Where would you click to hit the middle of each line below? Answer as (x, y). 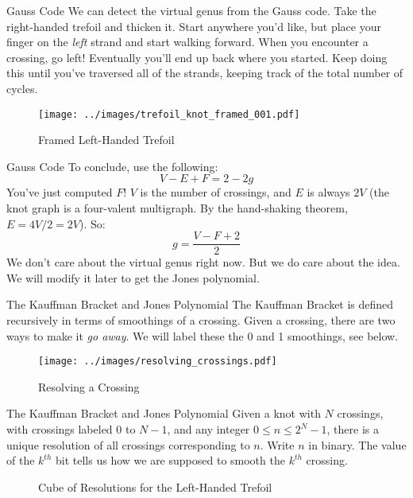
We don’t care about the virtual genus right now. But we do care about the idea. (203, 262)
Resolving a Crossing (89, 386)
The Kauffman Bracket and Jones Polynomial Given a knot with (164, 413)
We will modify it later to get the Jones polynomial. (133, 277)
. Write (277, 444)
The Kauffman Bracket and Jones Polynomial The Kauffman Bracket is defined (200, 304)
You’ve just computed (60, 192)
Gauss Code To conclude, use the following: (112, 166)
